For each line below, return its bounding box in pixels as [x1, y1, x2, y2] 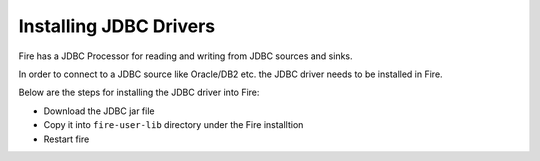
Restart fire [43, 133, 90, 145]
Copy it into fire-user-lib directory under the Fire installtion [43, 119, 304, 131]
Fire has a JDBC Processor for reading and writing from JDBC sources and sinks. [18, 50, 354, 62]
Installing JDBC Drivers [18, 15, 215, 37]
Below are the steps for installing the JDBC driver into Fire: [18, 86, 260, 99]
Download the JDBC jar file [43, 105, 155, 117]
